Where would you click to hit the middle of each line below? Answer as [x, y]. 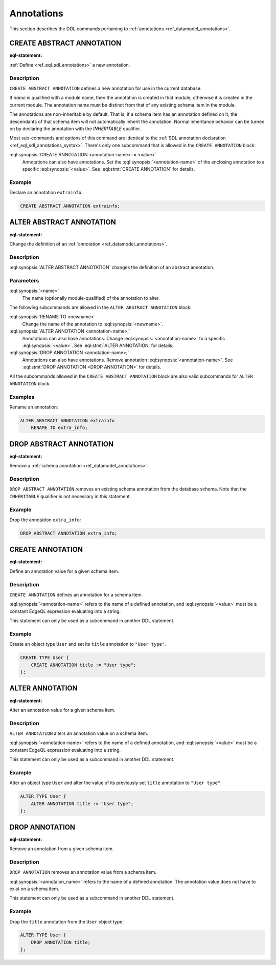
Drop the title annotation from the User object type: [66, 921]
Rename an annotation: [34, 407]
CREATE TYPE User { [44, 658]
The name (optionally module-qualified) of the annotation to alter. [91, 298]
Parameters [24, 280]
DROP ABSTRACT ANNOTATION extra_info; [69, 533]
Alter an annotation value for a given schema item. [62, 710]
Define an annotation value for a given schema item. [64, 571]
